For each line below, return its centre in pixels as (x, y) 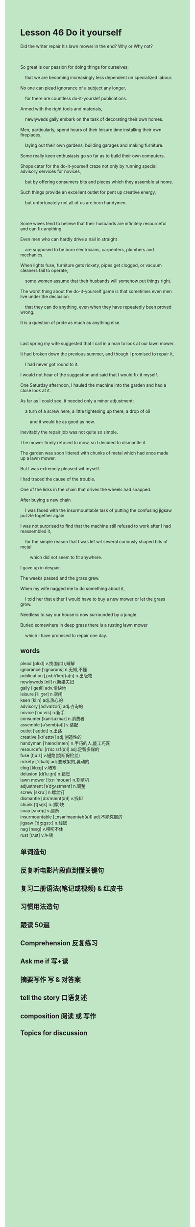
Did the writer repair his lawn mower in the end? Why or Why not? (87, 46)
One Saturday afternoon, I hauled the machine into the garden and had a (93, 385)
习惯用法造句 (40, 907)
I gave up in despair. (41, 567)
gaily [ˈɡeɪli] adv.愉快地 (43, 688)
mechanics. (32, 255)
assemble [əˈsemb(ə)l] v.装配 (49, 724)
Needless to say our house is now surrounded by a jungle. (79, 614)
